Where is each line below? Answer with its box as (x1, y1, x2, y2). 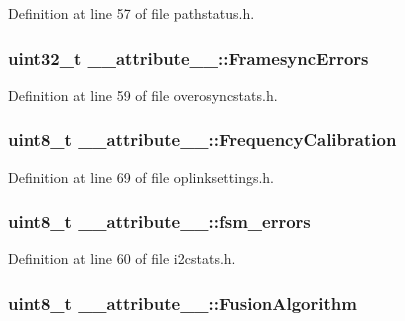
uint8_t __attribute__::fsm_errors (8, 209, 311, 234)
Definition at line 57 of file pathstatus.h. (8, 3, 255, 23)
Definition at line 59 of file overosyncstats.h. (8, 84, 278, 105)
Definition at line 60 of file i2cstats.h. (8, 248, 236, 269)
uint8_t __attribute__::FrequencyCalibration (8, 127, 397, 152)
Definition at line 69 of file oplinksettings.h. (8, 166, 274, 187)
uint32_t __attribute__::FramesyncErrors (8, 45, 369, 70)
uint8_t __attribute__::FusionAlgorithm (8, 290, 357, 315)
